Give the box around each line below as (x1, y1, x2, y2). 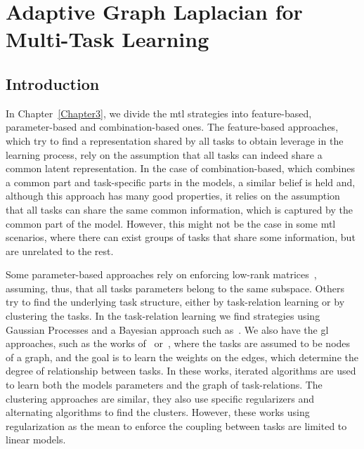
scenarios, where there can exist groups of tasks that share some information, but (6, 230, 356, 245)
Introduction (6, 72, 100, 94)
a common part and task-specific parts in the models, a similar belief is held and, (6, 174, 356, 189)
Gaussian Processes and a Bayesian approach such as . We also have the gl (6, 322, 329, 337)
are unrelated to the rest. (6, 243, 114, 258)
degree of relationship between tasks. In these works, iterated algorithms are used (6, 363, 356, 378)
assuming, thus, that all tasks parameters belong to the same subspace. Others (6, 280, 344, 295)
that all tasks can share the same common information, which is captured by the (6, 202, 353, 216)
